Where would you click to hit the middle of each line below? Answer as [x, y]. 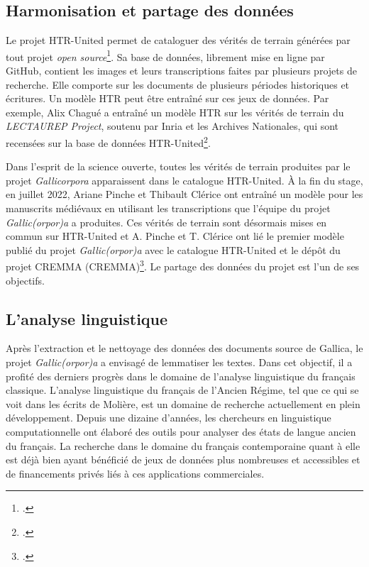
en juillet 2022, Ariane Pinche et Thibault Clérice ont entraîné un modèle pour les [184, 194]
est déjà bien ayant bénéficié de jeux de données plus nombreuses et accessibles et [183, 459]
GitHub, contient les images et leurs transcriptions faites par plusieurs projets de [181, 71]
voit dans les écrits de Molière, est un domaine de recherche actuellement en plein [183, 403]
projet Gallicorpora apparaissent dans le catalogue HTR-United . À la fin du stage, [184, 180]
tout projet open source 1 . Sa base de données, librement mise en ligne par [165, 55]
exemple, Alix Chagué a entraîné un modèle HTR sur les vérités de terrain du [175, 112]
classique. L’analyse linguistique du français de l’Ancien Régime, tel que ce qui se [182, 390]
